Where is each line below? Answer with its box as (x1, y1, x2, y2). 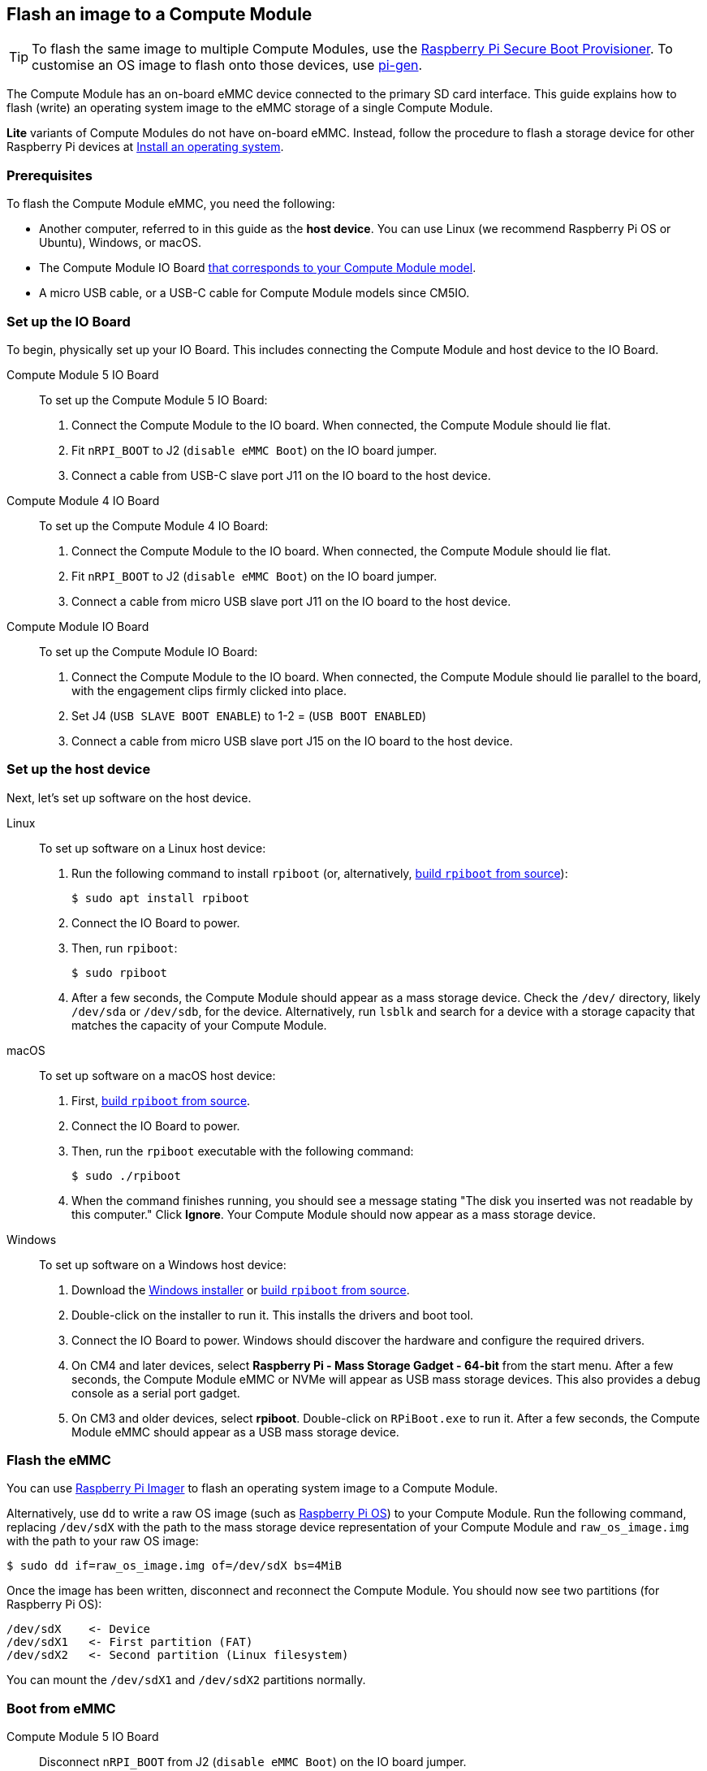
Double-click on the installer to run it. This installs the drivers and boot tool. (71, 1307, 474, 1322)
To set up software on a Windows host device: (39, 1257, 287, 1272)
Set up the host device (6, 761, 151, 778)
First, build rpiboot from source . (71, 1093, 251, 1108)
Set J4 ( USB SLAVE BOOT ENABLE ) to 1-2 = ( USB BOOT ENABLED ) (71, 708, 426, 723)
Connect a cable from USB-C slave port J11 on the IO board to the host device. (71, 468, 491, 482)
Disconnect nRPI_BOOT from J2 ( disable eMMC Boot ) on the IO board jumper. (39, 1755, 467, 1769)
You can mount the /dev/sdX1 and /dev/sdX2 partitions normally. (6, 1673, 366, 1687)
